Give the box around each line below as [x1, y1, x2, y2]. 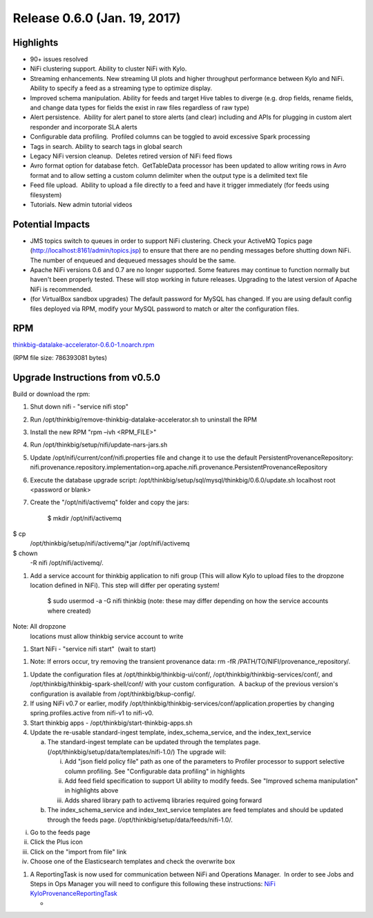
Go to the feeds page [30, 828, 90, 836]
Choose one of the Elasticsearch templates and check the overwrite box [30, 857, 236, 865]
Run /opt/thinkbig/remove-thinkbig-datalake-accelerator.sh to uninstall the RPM [30, 415, 257, 424]
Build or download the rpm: [12, 390, 90, 398]
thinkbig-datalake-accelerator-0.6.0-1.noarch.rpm [12, 341, 155, 349]
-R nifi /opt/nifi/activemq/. [30, 559, 104, 567]
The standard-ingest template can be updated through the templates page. [47, 738, 261, 746]
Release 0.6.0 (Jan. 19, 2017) [12, 10, 181, 26]
